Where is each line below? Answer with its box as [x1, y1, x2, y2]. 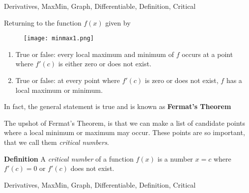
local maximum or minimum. [15, 84, 103, 95]
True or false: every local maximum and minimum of [15, 49, 174, 59]
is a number [157, 153, 193, 164]
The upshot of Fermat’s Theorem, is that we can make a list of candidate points [4, 117, 246, 128]
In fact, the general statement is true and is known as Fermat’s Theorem [4, 101, 231, 111]
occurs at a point [182, 49, 233, 59]
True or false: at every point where [15, 75, 120, 85]
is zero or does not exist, [145, 75, 219, 85]
